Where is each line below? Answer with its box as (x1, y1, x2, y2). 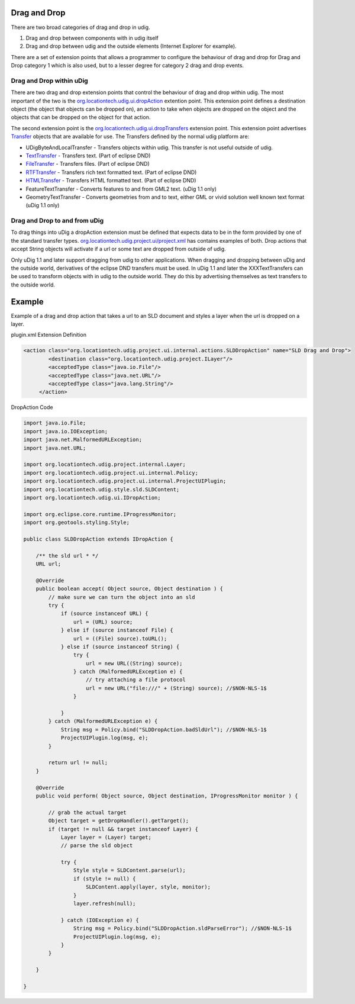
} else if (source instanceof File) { (60, 627, 174, 633)
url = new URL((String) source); (86, 660, 183, 667)
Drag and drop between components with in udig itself (25, 34, 159, 41)
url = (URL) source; (73, 619, 133, 625)
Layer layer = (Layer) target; (60, 834, 152, 841)
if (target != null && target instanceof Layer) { (48, 826, 198, 832)
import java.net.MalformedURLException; (23, 436, 142, 443)
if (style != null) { (73, 875, 136, 882)
